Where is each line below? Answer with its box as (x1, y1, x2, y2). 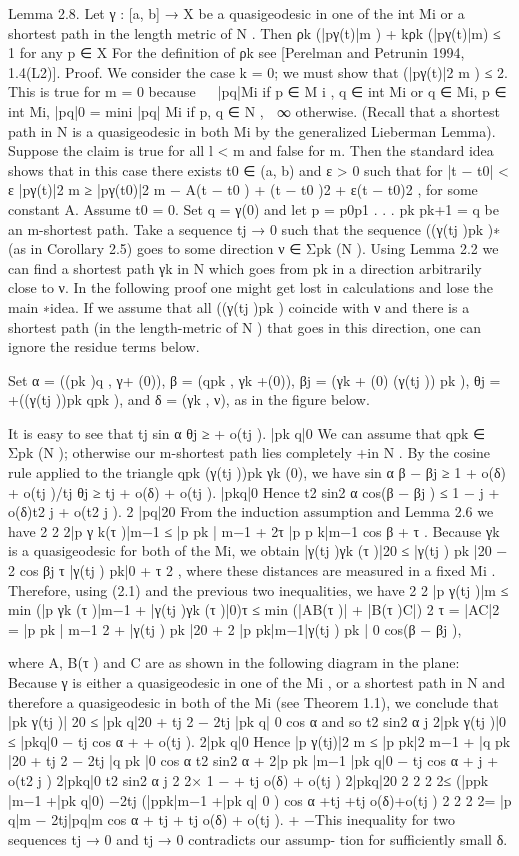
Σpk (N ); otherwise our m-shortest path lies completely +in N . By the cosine (8, 442, 491, 463)
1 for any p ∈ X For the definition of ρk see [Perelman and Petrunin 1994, (8, 42, 465, 63)
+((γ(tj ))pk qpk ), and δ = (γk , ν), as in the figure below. (8, 389, 370, 410)
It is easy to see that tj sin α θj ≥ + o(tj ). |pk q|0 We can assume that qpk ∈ (8, 422, 486, 443)
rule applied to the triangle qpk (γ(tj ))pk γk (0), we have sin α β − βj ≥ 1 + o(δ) (8, 462, 506, 483)
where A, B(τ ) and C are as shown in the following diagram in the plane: (8, 652, 460, 673)
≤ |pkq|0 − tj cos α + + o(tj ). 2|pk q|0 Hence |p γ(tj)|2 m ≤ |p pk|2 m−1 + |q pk (8, 730, 511, 751)
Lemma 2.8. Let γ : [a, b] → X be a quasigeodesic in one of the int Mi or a (8, 3, 465, 23)
